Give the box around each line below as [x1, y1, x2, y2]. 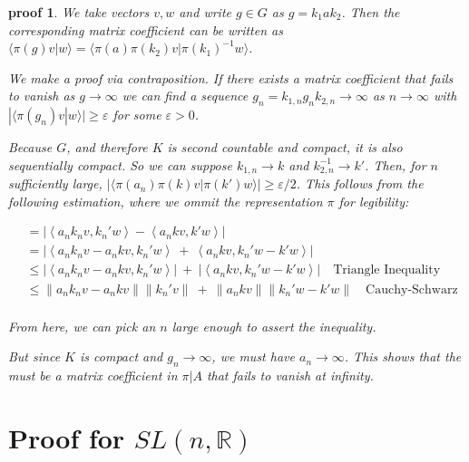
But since [8, 347, 61, 366]
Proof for [8, 419, 125, 456]
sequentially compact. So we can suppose [8, 155, 232, 174]
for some [112, 105, 161, 124]
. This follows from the [296, 174, 424, 193]
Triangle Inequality [333, 264, 441, 277]
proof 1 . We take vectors [8, 3, 150, 21]
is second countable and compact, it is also [167, 138, 403, 157]
